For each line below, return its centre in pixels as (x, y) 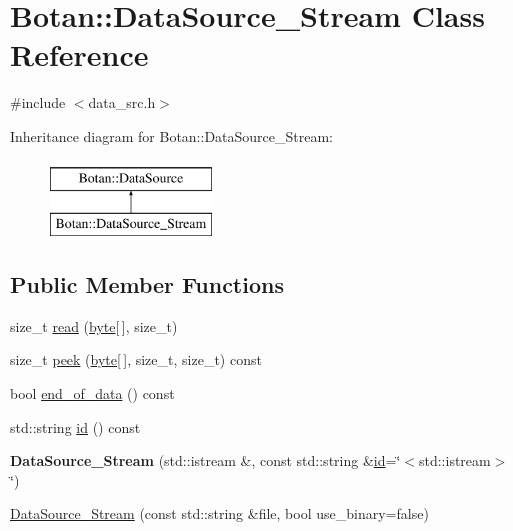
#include (38, 102)
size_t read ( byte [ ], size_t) (94, 325)
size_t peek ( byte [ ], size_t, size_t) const (136, 359)
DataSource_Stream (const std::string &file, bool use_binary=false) (219, 513)
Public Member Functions (147, 284)
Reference (79, 54)
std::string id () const (75, 426)
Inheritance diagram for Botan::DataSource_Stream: (172, 135)
